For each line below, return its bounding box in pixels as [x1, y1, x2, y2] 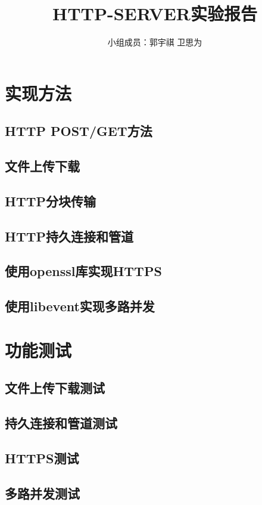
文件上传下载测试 [5, 379, 105, 397]
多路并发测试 [5, 484, 80, 502]
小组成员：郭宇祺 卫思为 [107, 36, 202, 48]
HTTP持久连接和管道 [5, 227, 134, 245]
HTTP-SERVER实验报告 [52, 1, 258, 26]
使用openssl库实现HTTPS [5, 262, 162, 280]
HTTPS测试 [5, 448, 79, 467]
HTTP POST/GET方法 [5, 122, 152, 140]
